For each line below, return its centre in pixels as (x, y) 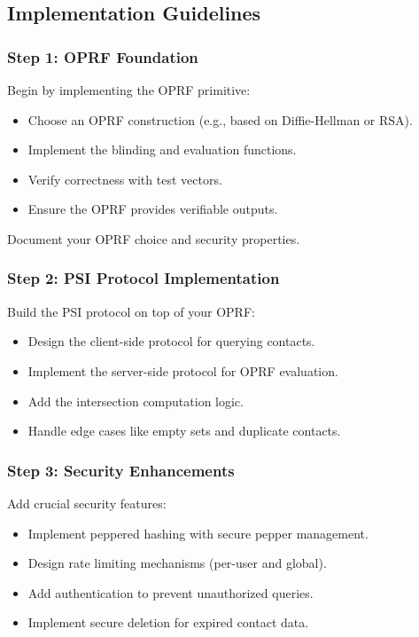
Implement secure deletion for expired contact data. (168, 622)
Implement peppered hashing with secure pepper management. (198, 533)
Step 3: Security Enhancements (121, 470)
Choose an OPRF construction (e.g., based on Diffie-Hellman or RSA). (220, 119)
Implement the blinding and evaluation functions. (162, 149)
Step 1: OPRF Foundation (103, 56)
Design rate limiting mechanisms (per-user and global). (177, 563)
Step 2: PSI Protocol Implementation (144, 278)
